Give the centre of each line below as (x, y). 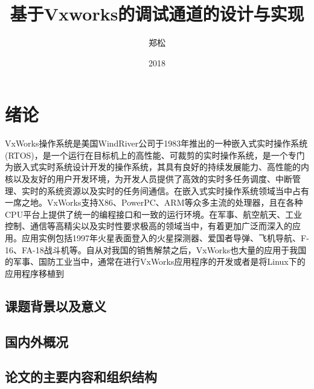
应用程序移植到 (34, 273)
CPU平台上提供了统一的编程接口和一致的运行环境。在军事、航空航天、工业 (154, 214)
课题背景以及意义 (56, 305)
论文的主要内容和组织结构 (81, 377)
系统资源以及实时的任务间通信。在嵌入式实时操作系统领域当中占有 (178, 190)
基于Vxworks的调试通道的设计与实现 (157, 14)
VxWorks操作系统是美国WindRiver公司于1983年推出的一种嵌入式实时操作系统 (156, 143)
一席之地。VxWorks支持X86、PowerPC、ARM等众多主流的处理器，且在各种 (154, 202)
